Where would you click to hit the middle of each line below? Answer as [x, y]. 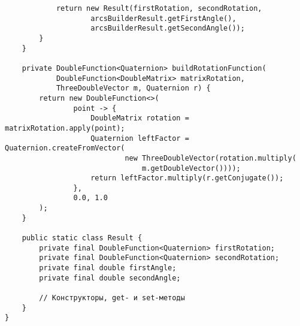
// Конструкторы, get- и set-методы [112, 298]
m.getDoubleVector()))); [191, 168]
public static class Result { [82, 238]
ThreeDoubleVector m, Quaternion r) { [133, 88]
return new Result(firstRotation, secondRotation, [159, 8]
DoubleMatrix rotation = [140, 118]
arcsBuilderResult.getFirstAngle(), [163, 18]
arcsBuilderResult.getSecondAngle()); [168, 28]
